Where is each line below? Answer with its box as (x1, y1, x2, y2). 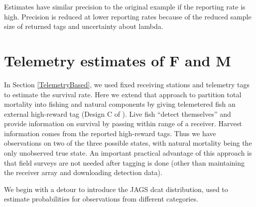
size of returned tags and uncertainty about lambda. (4, 21, 163, 31)
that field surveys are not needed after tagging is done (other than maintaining (4, 157, 245, 168)
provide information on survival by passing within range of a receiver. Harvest (4, 118, 242, 129)
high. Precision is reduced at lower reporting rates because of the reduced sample (4, 11, 252, 21)
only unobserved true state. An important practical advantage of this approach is (4, 148, 252, 158)
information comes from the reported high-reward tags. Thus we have (4, 128, 216, 138)
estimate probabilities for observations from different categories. (4, 194, 198, 204)
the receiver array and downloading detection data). (4, 167, 162, 178)
